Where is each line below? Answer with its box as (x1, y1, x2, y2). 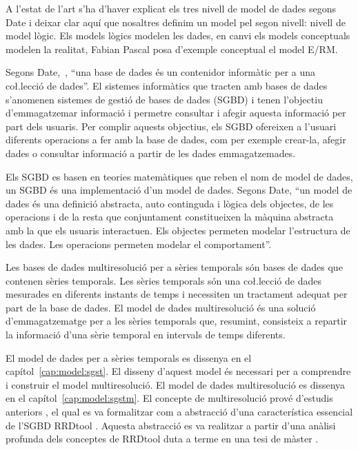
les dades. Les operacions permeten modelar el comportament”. (6, 236, 272, 251)
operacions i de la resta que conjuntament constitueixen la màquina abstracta (6, 209, 334, 224)
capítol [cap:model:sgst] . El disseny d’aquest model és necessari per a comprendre (6, 364, 351, 378)
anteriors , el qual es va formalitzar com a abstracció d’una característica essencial (6, 405, 353, 419)
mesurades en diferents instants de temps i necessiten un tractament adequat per (6, 287, 348, 301)
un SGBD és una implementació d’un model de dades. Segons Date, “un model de (6, 183, 352, 197)
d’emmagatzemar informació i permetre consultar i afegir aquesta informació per (6, 105, 346, 120)
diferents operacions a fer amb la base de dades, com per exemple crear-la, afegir (6, 132, 346, 147)
